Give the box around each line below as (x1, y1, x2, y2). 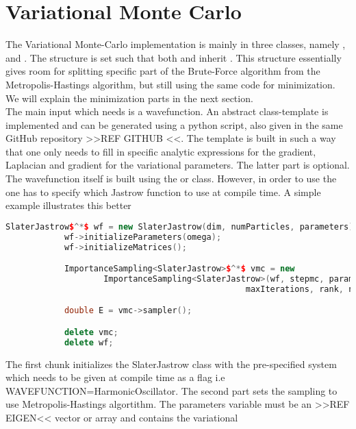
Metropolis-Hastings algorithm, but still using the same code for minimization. (5, 77, 335, 91)
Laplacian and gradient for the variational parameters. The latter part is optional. (5, 158, 350, 172)
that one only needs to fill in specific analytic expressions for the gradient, (5, 144, 316, 158)
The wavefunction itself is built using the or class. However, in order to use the (5, 171, 337, 186)
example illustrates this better (5, 198, 131, 212)
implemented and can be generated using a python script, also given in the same (5, 117, 343, 132)
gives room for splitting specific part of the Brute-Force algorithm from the (5, 64, 320, 78)
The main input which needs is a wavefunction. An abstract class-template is (5, 104, 329, 119)
